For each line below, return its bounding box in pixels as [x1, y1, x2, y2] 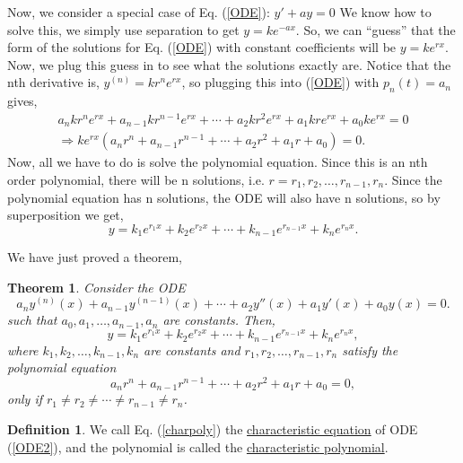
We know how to [339, 3, 432, 21]
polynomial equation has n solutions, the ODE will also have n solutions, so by [7, 188, 441, 206]
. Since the [384, 170, 442, 188]
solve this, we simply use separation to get [7, 20, 240, 39]
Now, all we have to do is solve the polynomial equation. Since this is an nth [7, 153, 428, 171]
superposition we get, [7, 205, 124, 224]
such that [7, 310, 57, 329]
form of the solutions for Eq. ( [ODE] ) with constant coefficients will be [7, 38, 397, 57]
